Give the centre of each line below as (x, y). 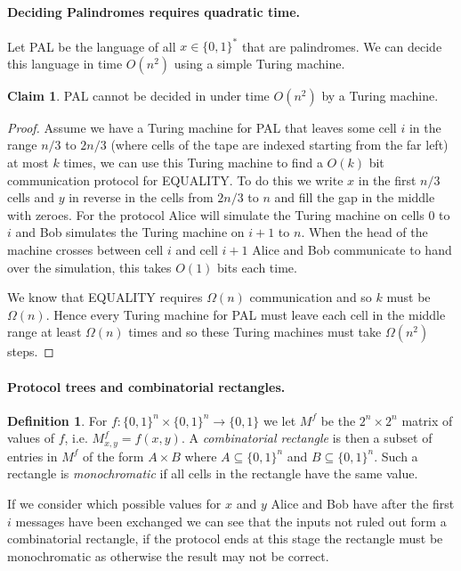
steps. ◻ (31, 351)
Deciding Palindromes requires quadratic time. (154, 11)
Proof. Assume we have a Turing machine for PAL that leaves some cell (202, 127)
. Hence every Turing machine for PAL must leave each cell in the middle (246, 314)
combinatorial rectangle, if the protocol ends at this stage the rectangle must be (225, 538)
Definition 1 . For (57, 420)
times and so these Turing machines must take (255, 332)
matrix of (427, 420)
